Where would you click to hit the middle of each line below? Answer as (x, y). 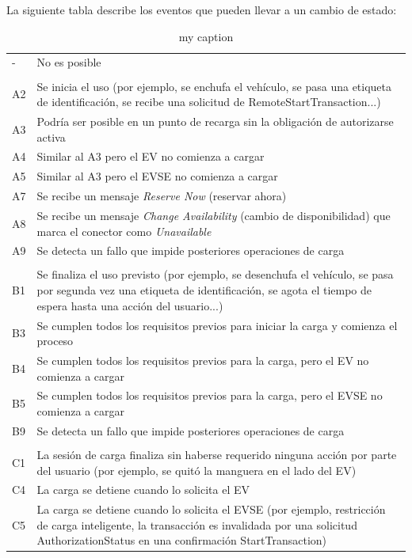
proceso (55, 341)
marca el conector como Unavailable (124, 231)
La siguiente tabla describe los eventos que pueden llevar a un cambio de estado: (202, 9)
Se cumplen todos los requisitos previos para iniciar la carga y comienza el (217, 325)
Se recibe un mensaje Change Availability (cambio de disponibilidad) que (214, 215)
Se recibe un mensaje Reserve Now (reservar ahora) (162, 196)
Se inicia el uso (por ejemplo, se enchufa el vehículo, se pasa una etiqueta (214, 86)
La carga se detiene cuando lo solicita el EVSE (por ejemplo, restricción (211, 509)
